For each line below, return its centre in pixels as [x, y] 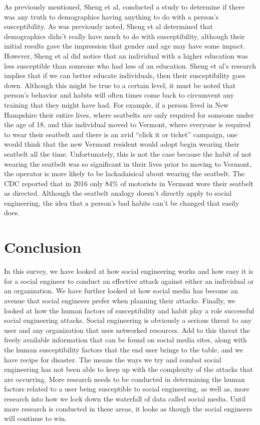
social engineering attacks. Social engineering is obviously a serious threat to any [128, 320]
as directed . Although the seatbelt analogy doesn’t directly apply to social [118, 193]
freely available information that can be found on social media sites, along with [125, 340]
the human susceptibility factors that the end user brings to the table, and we [123, 349]
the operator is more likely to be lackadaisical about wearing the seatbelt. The [124, 173]
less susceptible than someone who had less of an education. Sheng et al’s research [130, 65]
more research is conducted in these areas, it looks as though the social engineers [128, 408]
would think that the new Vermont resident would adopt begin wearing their [122, 144]
